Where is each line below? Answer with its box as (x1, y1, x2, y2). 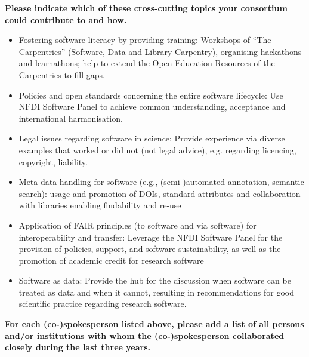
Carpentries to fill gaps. (18, 68, 105, 81)
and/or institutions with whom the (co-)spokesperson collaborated (5, 329, 285, 341)
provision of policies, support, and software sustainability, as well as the (18, 242, 281, 255)
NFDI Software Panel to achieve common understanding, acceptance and (18, 100, 286, 113)
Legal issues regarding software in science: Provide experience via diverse (18, 132, 285, 144)
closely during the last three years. (5, 341, 150, 353)
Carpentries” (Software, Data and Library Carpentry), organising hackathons (18, 45, 302, 57)
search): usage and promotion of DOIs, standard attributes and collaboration (18, 187, 301, 199)
